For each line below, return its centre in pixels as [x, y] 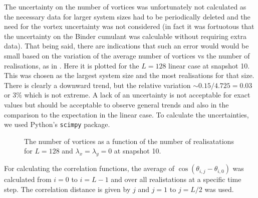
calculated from [28, 179]
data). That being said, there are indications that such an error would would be [126, 46]
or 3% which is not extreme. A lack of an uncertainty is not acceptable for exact [127, 95]
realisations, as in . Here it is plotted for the [72, 65]
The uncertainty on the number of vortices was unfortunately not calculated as [125, 6]
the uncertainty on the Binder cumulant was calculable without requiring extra [125, 36]
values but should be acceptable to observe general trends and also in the [116, 104]
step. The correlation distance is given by [67, 189]
